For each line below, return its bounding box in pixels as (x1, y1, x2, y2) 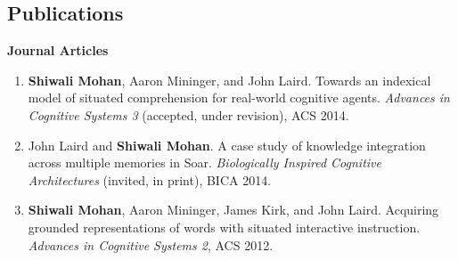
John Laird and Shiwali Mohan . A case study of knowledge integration (28, 135, 426, 154)
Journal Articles (7, 41, 109, 60)
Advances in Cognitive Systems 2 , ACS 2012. (28, 235, 274, 254)
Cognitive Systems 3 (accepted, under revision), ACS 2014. (28, 105, 349, 124)
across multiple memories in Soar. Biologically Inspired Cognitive (28, 153, 381, 172)
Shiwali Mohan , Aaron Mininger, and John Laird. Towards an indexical (28, 70, 431, 89)
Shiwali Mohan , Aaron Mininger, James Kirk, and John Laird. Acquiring (28, 200, 439, 219)
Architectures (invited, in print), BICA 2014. (28, 170, 272, 189)
